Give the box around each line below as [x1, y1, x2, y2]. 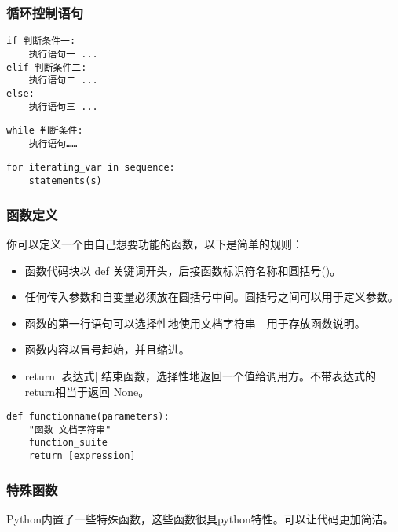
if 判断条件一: [6, 35, 76, 47]
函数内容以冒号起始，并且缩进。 [24, 341, 190, 358]
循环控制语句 [6, 2, 84, 22]
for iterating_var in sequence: [6, 162, 175, 174]
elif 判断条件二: [6, 61, 87, 73]
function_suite [28, 437, 108, 449]
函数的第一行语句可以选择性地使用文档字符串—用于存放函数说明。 [24, 314, 366, 331]
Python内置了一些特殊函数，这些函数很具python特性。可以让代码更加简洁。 [6, 511, 394, 526]
